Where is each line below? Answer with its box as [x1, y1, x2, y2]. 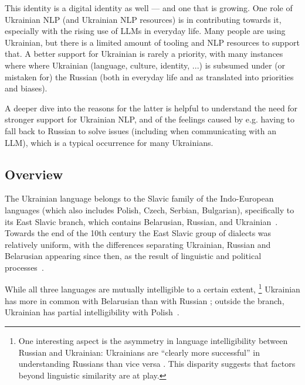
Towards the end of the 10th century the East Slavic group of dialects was [5, 227, 272, 239]
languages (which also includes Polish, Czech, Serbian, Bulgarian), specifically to [5, 203, 294, 216]
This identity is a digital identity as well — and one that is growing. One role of [5, 2, 293, 13]
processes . [5, 261, 44, 273]
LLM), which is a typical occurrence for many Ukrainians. [5, 136, 213, 148]
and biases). [5, 82, 48, 94]
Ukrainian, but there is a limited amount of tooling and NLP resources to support [5, 36, 300, 48]
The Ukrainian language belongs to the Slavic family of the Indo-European [5, 192, 274, 205]
